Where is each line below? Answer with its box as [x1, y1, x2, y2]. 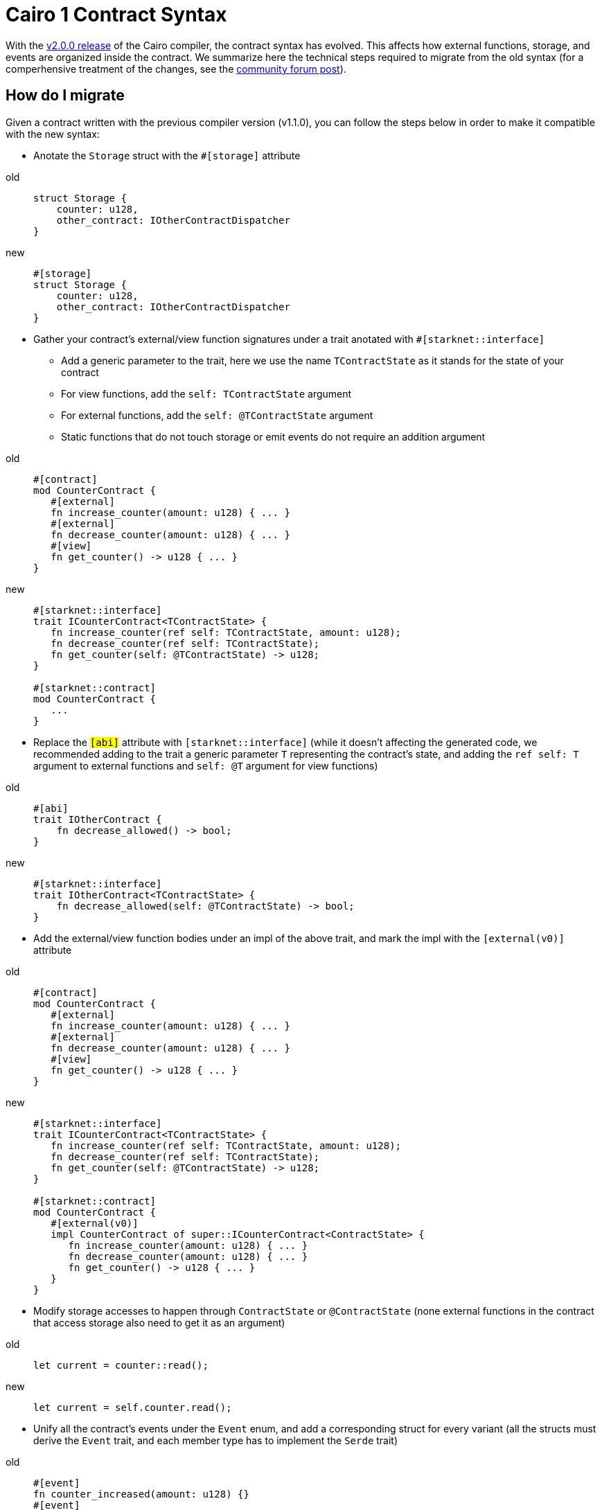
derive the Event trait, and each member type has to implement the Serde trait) [33, 1434, 398, 1446]
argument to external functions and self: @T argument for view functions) [33, 759, 378, 772]
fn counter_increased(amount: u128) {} [33, 1488, 249, 1500]
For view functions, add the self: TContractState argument [61, 387, 352, 400]
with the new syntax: [6, 127, 100, 140]
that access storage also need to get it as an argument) [33, 1316, 285, 1329]
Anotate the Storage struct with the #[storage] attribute [33, 149, 301, 161]
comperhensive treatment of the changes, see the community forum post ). [6, 62, 346, 75]
